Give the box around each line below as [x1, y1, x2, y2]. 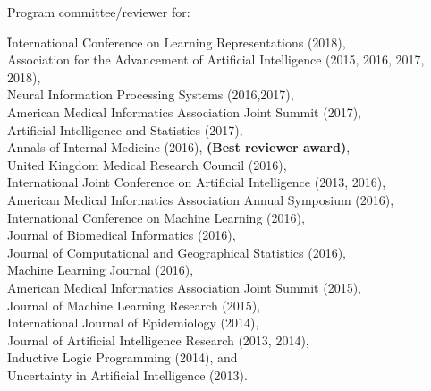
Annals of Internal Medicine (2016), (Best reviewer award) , [7, 138, 351, 157]
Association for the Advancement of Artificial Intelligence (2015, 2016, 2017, [7, 50, 425, 69]
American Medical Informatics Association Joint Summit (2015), [7, 277, 362, 296]
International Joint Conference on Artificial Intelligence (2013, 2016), [7, 173, 386, 191]
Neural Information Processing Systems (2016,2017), [7, 85, 294, 104]
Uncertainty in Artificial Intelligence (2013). [7, 365, 248, 384]
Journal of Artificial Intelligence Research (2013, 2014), [7, 330, 309, 349]
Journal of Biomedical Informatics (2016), [7, 225, 236, 244]
